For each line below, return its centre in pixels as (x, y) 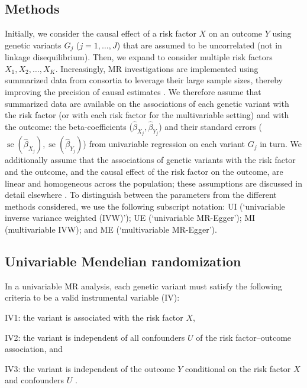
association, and (34, 349)
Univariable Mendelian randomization (123, 261)
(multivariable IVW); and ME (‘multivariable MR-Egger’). (111, 229)
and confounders (35, 380)
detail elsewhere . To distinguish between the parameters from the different (141, 195)
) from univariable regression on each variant (164, 144)
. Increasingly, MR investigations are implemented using (157, 68)
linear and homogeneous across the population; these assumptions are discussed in (153, 183)
